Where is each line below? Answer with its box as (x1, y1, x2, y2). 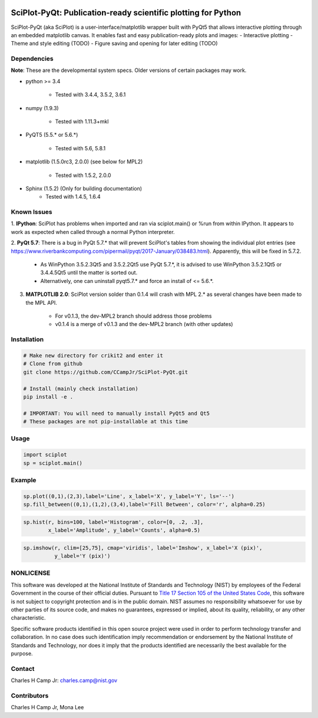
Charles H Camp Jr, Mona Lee (11, 704, 84, 711)
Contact (11, 664, 35, 673)
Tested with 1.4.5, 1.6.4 (45, 193, 101, 200)
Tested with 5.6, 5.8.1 (55, 144, 106, 151)
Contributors (11, 691, 49, 700)
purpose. (11, 650, 33, 657)
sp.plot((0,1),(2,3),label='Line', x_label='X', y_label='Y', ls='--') (23, 493, 235, 499)
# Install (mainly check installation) (23, 385, 138, 392)
